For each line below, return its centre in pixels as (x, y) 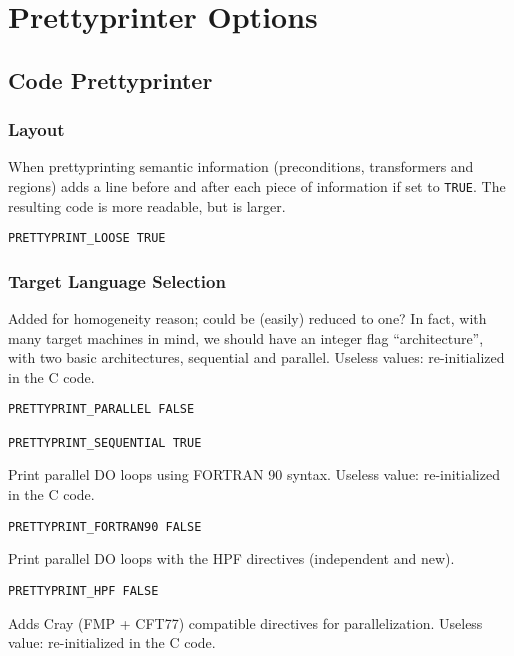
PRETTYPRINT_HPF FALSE (83, 590)
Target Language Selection (117, 280)
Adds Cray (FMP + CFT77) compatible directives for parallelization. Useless (245, 622)
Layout (36, 129)
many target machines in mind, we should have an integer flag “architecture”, (246, 337)
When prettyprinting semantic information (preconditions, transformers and (241, 166)
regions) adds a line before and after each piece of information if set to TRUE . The (257, 185)
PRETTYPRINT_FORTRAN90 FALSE (105, 526)
